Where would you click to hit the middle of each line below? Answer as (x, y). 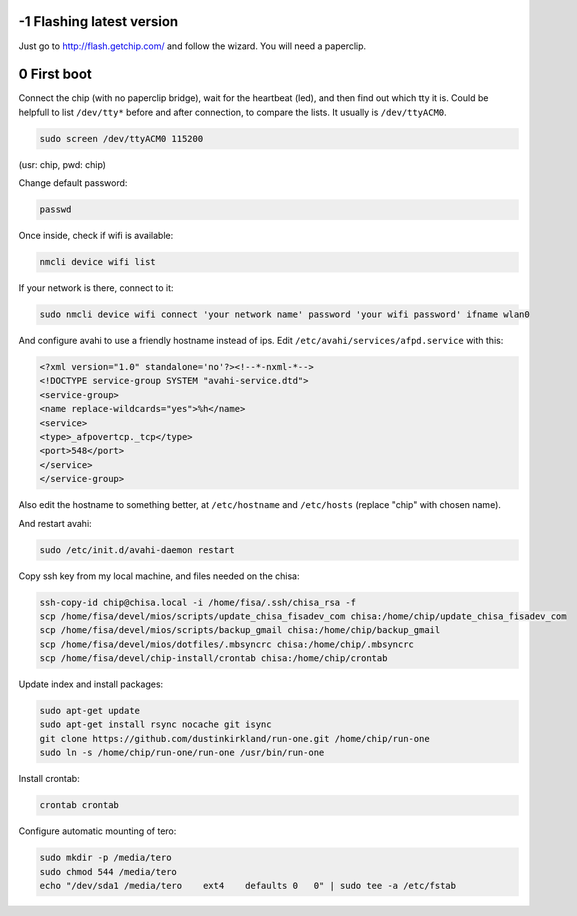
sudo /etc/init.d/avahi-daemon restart (137, 549)
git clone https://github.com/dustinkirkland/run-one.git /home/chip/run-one (234, 738)
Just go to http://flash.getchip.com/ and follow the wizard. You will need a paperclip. (192, 46)
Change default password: (73, 183)
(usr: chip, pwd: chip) (62, 164)
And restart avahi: (55, 523)
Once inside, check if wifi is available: (96, 236)
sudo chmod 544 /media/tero (108, 871)
